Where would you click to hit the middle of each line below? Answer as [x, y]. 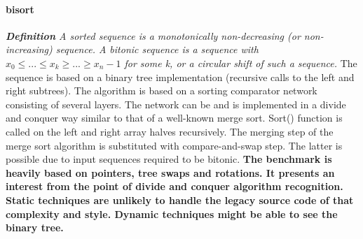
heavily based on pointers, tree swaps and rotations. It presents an [170, 172]
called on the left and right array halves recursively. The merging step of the [170, 131]
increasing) [29, 49]
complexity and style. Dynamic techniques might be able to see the [172, 213]
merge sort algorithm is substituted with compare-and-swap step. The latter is [174, 145]
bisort [20, 9]
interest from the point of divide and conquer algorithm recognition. [174, 186]
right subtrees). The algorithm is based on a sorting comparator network [162, 90]
